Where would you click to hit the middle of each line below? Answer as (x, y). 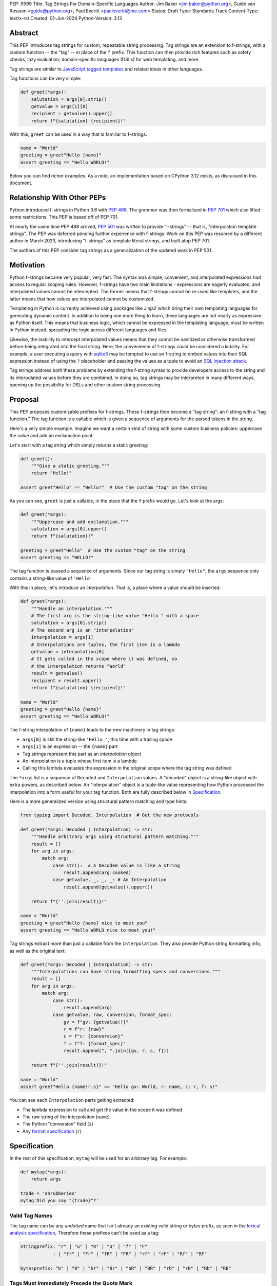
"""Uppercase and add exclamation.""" (80, 522)
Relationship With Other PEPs (58, 197)
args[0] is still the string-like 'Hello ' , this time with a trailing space (97, 739)
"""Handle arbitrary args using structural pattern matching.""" (115, 837)
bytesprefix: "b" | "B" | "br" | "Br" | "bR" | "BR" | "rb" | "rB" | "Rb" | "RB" (126, 1268)
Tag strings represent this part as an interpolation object (82, 754)
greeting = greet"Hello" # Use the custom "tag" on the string (103, 551)
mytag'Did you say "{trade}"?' (60, 1201)
